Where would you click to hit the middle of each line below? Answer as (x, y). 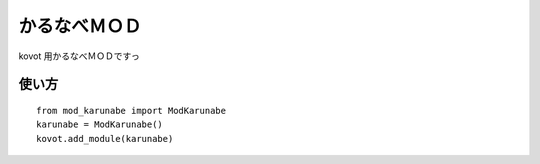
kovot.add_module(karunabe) (105, 138)
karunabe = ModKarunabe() (100, 124)
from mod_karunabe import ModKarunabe (131, 110)
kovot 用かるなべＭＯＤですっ (79, 56)
